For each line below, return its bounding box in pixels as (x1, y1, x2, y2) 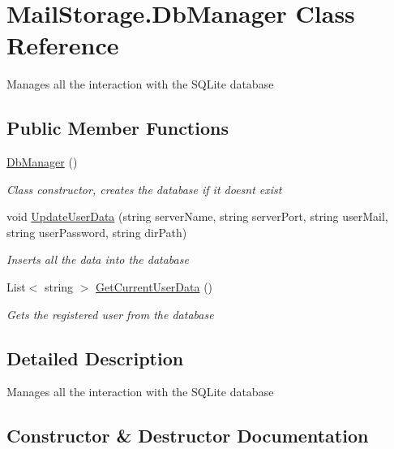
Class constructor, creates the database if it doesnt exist (6, 180, 282, 197)
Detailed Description (6, 345, 184, 370)
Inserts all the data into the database (6, 251, 189, 268)
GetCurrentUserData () (96, 278, 213, 296)
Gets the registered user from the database (6, 305, 214, 322)
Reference (6, 28, 119, 62)
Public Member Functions (6, 115, 229, 140)
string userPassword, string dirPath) (6, 223, 187, 240)
